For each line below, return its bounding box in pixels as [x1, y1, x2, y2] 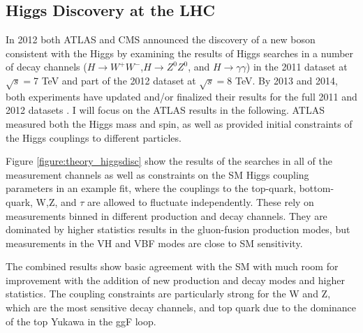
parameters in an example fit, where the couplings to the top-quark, [6, 181, 297, 195]
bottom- [299, 181, 334, 195]
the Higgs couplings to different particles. [6, 130, 181, 145]
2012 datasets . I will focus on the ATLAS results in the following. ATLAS [6, 103, 325, 117]
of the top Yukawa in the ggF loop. [6, 313, 156, 328]
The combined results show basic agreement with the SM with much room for [6, 259, 339, 274]
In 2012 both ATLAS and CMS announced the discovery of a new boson [6, 32, 316, 47]
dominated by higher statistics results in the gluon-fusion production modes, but [6, 222, 350, 237]
